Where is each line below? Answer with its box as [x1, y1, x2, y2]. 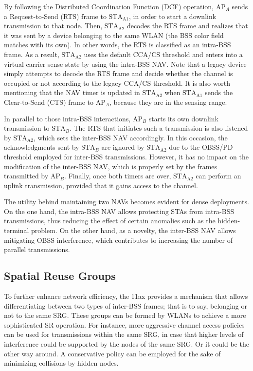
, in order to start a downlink [128, 11, 217, 21]
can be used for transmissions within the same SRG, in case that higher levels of [4, 329, 244, 339]
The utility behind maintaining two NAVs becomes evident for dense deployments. [4, 196, 249, 207]
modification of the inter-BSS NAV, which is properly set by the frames [4, 161, 217, 171]
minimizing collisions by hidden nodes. [4, 358, 119, 368]
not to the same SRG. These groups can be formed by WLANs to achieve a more [4, 310, 246, 320]
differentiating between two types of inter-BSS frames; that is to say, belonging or [4, 300, 247, 311]
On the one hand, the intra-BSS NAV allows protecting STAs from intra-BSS [4, 206, 235, 216]
